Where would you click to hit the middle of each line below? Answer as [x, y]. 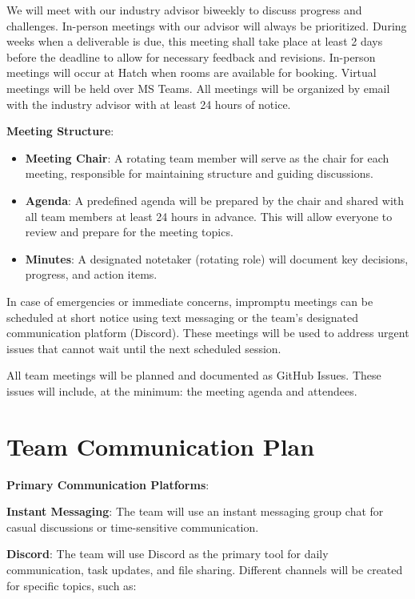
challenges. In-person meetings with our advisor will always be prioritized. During [207, 25]
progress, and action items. [91, 274]
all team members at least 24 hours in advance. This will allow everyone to [209, 216]
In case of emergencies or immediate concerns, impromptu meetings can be [190, 301]
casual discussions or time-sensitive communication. [133, 527]
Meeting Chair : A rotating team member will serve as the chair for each [207, 157]
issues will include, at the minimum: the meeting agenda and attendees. [182, 390]
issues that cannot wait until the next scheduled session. [144, 348]
